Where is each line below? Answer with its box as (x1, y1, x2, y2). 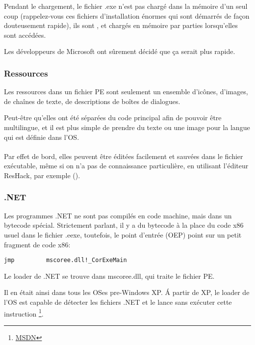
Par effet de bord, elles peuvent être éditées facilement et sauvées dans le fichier (4, 151, 243, 161)
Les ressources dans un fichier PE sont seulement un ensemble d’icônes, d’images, (4, 86, 248, 97)
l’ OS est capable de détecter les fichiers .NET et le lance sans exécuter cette (4, 296, 232, 307)
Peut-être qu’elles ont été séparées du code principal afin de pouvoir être (4, 112, 222, 123)
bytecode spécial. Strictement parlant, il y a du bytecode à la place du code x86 (4, 220, 244, 230)
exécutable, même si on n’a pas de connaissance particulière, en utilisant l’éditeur (4, 160, 249, 171)
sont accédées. (4, 29, 46, 40)
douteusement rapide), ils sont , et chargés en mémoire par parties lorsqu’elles (4, 20, 238, 30)
